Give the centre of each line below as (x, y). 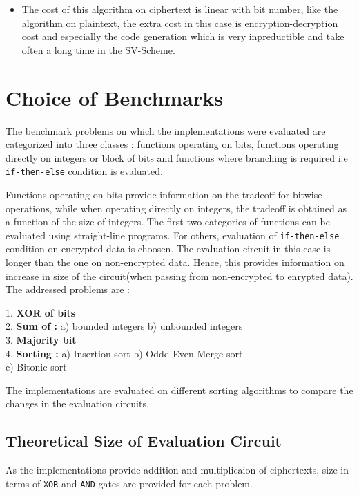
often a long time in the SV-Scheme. (98, 49)
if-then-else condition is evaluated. (84, 171)
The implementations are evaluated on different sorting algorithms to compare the (179, 390)
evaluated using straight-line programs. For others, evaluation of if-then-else (173, 235)
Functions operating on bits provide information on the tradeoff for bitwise (164, 194)
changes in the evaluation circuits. (77, 403)
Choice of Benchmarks (114, 97)
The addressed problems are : (68, 289)
